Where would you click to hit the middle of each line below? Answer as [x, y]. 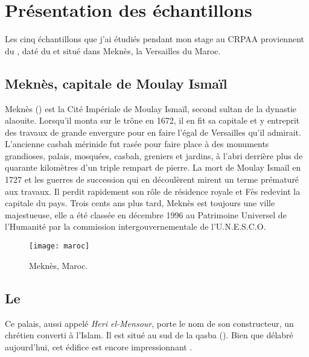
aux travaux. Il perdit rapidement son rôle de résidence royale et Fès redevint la [153, 191]
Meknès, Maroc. [59, 265]
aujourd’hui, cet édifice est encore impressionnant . [99, 346]
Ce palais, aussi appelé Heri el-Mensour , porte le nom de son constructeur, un [149, 323]
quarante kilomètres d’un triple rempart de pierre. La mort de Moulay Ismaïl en [153, 167]
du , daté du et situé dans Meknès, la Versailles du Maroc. [113, 50]
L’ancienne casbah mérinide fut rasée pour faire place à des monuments [137, 144]
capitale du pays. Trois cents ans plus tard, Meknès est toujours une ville [140, 203]
